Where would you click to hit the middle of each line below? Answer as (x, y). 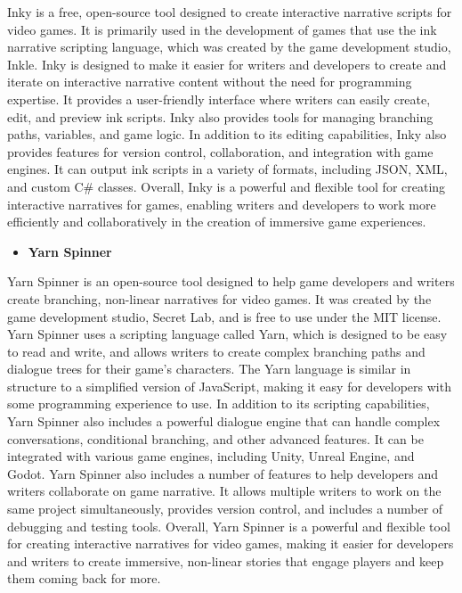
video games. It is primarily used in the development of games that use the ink (222, 29)
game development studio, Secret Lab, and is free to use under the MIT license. (224, 316)
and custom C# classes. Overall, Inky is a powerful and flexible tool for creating (227, 186)
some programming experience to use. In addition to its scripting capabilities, (219, 404)
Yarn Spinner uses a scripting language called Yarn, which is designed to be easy (227, 334)
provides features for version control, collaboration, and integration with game (220, 151)
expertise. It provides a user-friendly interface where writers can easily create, (219, 99)
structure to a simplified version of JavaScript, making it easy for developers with (229, 386)
